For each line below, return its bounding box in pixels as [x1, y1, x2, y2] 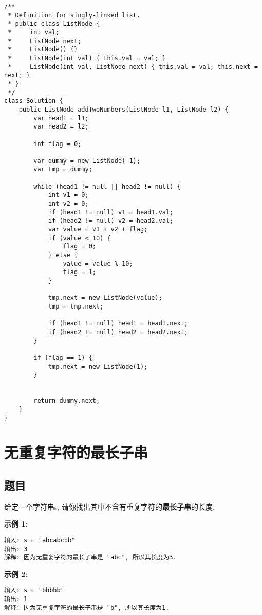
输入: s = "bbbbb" [4, 587, 64, 594]
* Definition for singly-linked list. [8, 11, 140, 19]
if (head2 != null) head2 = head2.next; [48, 328, 188, 336]
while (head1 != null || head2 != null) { [33, 183, 181, 190]
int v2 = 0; [48, 200, 89, 208]
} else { [48, 251, 78, 259]
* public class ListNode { [8, 20, 100, 28]
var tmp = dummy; [33, 166, 92, 173]
